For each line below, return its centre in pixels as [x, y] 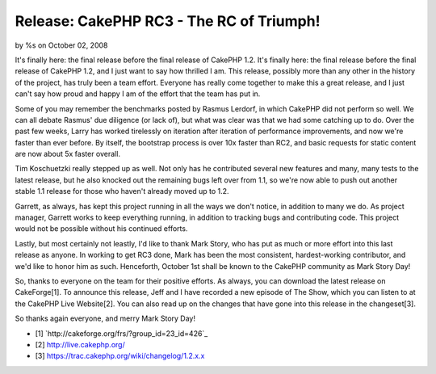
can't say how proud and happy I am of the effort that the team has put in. [138, 94]
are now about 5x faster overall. [68, 154]
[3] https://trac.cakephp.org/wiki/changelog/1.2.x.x [120, 356]
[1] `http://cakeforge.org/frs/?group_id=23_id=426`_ [122, 333]
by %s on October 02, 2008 [61, 45]
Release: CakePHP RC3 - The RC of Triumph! [168, 21]
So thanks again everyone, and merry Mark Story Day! [105, 318]
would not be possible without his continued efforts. [101, 229]
